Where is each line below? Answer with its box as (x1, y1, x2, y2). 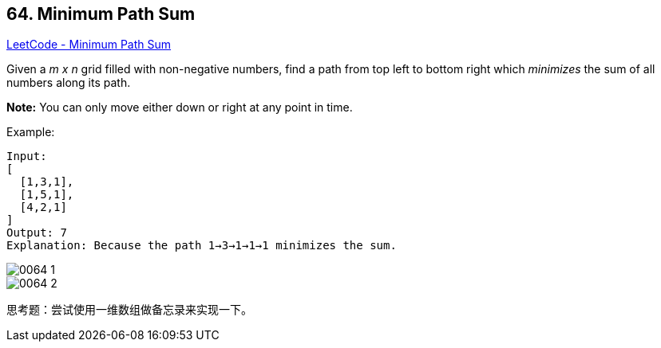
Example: (6, 125, 55, 139)
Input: (6, 150, 47, 163)
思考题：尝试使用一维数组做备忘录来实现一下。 (6, 303, 252, 317)
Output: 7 (6, 226, 67, 240)
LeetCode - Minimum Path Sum (6, 37, 172, 52)
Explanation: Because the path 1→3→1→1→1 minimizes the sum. (6, 239, 397, 252)
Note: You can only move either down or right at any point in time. (6, 100, 353, 115)
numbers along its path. (6, 76, 131, 90)
